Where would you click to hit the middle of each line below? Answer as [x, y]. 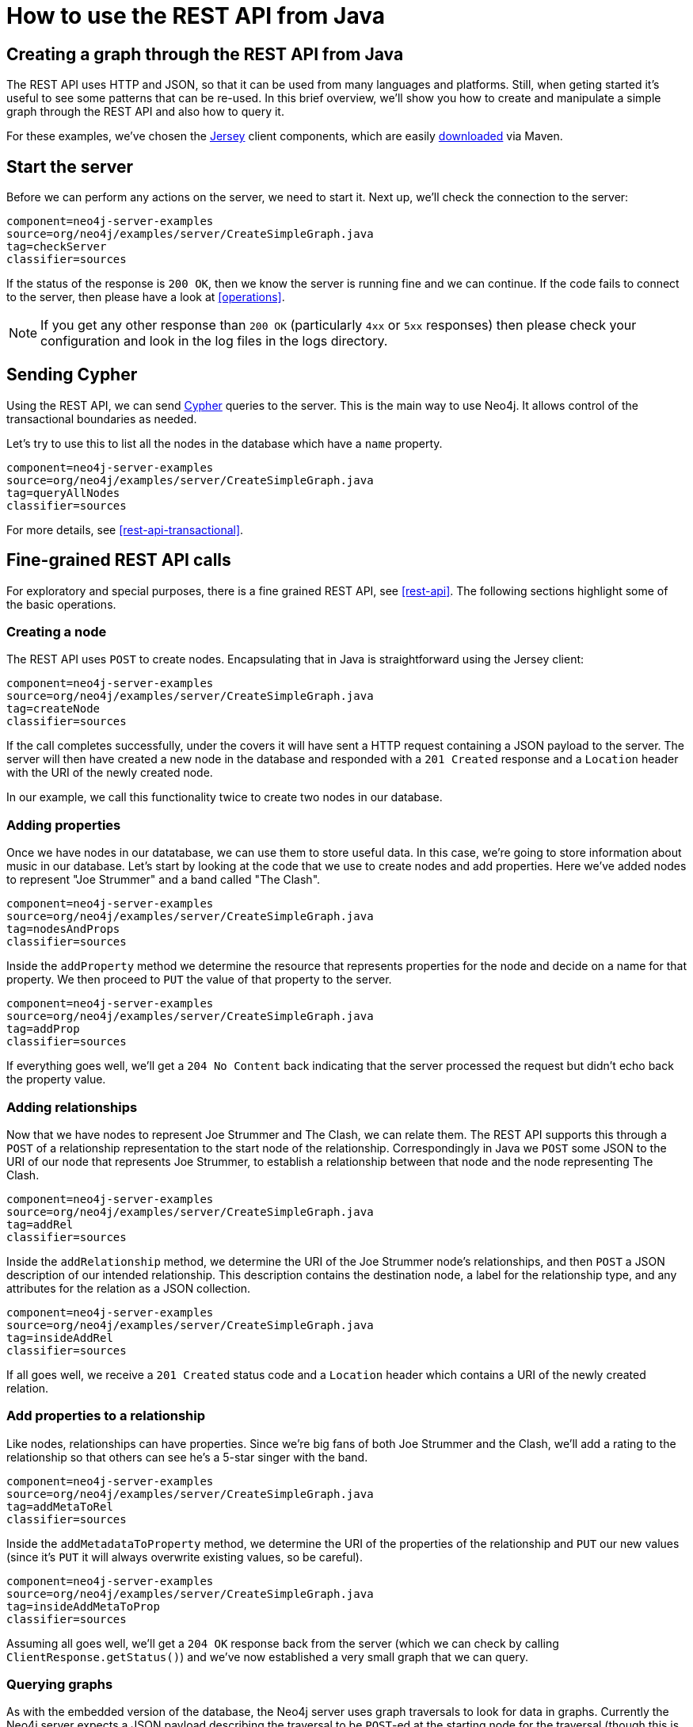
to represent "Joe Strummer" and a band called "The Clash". [164, 880]
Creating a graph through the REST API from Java [205, 54]
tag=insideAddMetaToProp [83, 1606]
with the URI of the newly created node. [110, 773]
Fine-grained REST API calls [119, 560]
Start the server [70, 166]
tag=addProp [43, 1029]
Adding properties [64, 825]
